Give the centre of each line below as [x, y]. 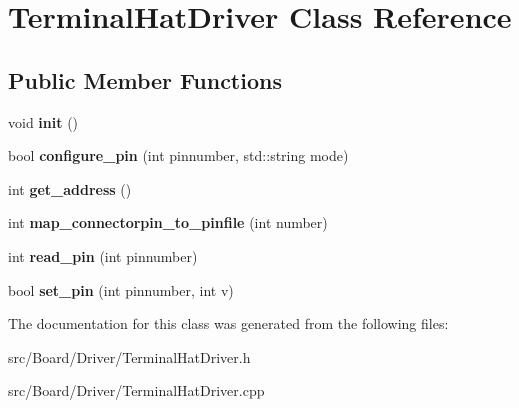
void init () [43, 121]
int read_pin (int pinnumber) [103, 255]
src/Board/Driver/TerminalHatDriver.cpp [136, 390]
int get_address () [70, 188]
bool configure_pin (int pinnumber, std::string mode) [178, 155]
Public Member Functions [145, 79]
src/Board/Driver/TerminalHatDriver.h [129, 356]
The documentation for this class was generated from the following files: [228, 323]
